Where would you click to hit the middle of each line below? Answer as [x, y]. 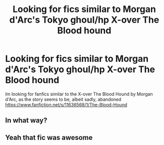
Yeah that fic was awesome [49, 137]
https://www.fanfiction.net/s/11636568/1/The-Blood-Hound [66, 104]
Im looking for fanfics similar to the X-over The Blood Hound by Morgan [79, 94]
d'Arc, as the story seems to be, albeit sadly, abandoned [63, 99]
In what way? [26, 121]
